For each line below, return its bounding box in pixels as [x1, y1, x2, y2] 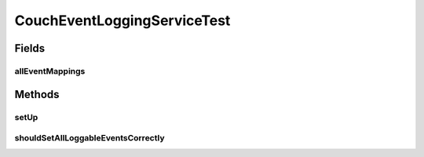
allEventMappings [14, 65, 86, 76]
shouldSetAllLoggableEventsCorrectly [14, 133, 165, 144]
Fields [14, 42, 46, 55]
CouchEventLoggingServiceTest [14, 12, 231, 29]
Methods [14, 87, 60, 101]
